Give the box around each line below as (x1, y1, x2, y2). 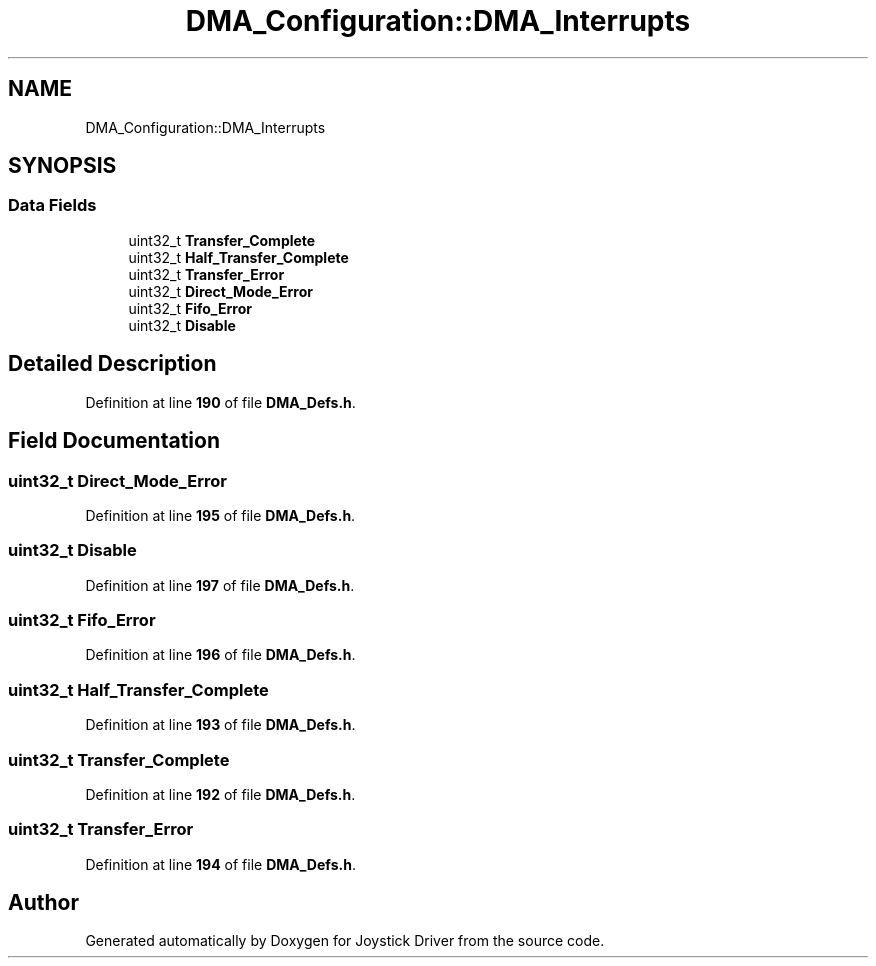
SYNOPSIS (8, 153, 117, 179)
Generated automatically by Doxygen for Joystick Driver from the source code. (85, 932, 605, 950)
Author (8, 890, 79, 916)
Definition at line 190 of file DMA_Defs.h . (85, 393, 356, 411)
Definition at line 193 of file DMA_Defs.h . (85, 716, 356, 734)
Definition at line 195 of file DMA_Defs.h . (85, 506, 356, 524)
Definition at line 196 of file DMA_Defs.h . (85, 646, 356, 664)
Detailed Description (8, 351, 217, 377)
